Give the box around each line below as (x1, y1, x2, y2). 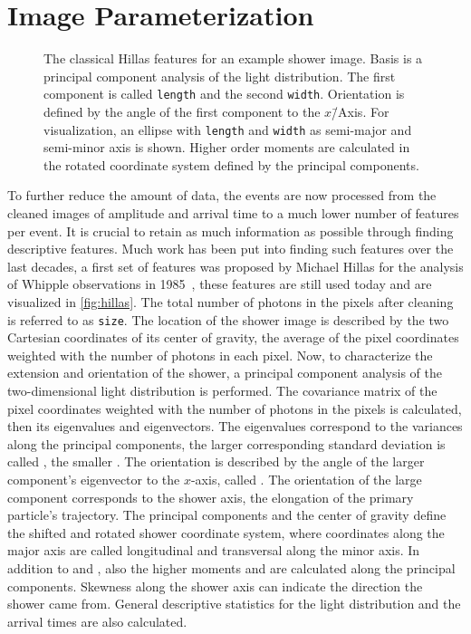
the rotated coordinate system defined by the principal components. (43, 155, 419, 174)
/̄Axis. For (332, 101, 389, 120)
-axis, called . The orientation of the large (190, 469, 422, 488)
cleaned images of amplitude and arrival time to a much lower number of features (7, 204, 459, 222)
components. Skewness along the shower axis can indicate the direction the (7, 576, 423, 595)
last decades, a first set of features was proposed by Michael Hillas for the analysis (7, 256, 464, 275)
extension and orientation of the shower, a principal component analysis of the (7, 363, 442, 382)
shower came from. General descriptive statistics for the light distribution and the (7, 594, 461, 613)
